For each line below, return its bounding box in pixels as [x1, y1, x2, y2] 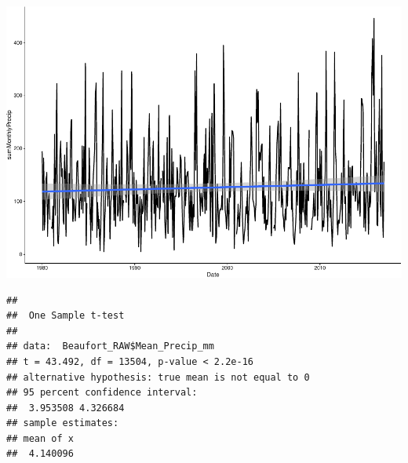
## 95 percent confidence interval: [6, 387, 198, 399]
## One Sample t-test [6, 310, 125, 322]
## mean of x [6, 432, 74, 444]
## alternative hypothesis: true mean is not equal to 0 [6, 371, 310, 383]
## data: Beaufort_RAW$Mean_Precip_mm [6, 341, 214, 352]
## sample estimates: [6, 417, 119, 429]
